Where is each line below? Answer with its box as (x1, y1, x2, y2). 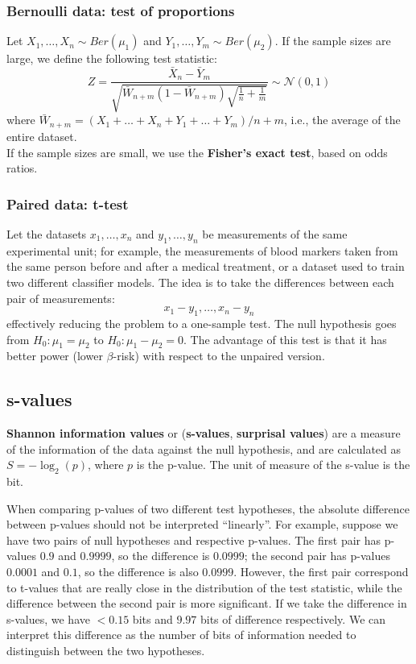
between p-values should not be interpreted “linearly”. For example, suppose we (6, 516, 398, 533)
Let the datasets (6, 225, 87, 242)
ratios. (6, 160, 38, 176)
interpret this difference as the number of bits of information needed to (6, 626, 356, 643)
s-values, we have (6, 610, 90, 627)
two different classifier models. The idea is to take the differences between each (6, 273, 394, 290)
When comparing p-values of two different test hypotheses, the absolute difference (6, 500, 410, 517)
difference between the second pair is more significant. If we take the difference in (6, 595, 407, 612)
